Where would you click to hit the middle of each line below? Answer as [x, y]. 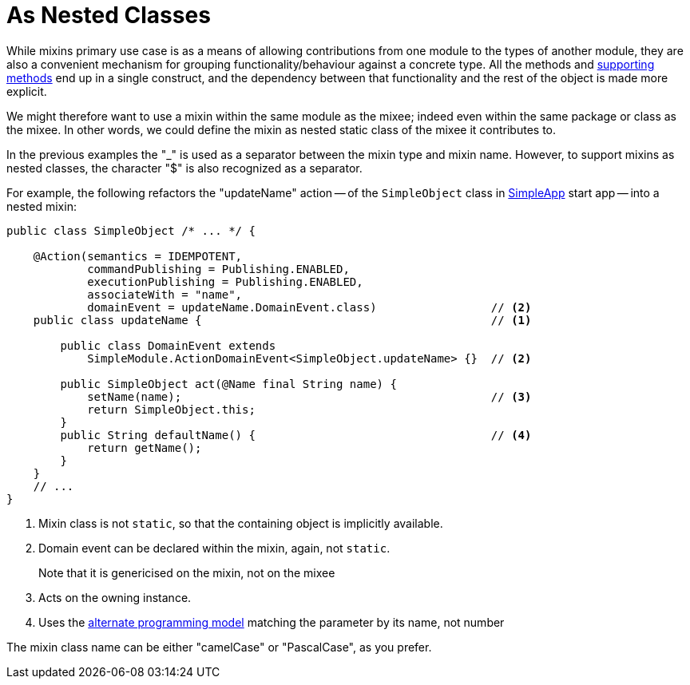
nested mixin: [42, 206]
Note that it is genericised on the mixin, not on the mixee [187, 572]
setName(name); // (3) [309, 396]
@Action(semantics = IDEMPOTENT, [138, 256]
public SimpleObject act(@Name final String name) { [228, 384]
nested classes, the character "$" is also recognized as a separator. [184, 168]
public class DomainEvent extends [168, 345]
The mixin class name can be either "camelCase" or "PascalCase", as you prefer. [219, 647]
